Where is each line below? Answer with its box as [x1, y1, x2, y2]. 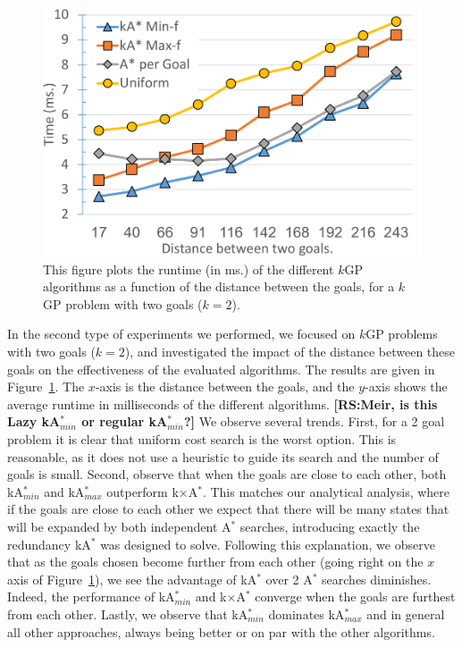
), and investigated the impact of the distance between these [124, 342, 456, 360]
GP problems [365, 324, 438, 343]
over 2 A [265, 569, 313, 588]
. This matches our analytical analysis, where [202, 482, 450, 500]
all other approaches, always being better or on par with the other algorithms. [7, 622, 435, 641]
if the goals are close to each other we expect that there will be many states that [7, 500, 449, 518]
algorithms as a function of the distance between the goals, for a [43, 277, 395, 296]
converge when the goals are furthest [255, 587, 456, 606]
